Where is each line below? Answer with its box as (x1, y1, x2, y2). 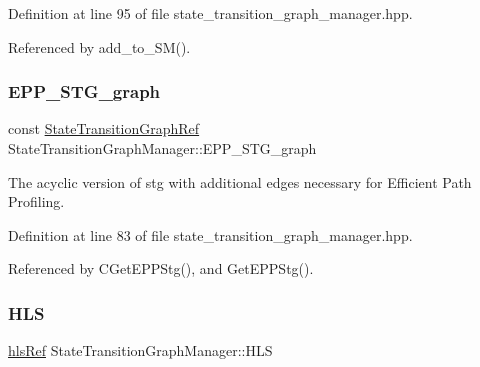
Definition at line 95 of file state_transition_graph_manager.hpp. (8, 3, 413, 23)
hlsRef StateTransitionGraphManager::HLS (8, 340, 273, 361)
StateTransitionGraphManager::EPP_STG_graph (8, 138, 317, 158)
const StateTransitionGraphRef (8, 118, 200, 139)
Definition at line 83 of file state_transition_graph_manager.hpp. (8, 224, 413, 245)
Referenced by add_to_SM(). (8, 36, 191, 57)
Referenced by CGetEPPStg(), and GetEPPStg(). (8, 258, 314, 279)
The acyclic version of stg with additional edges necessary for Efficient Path (8, 171, 472, 192)
